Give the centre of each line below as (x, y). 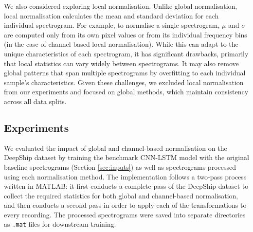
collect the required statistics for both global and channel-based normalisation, (121, 195)
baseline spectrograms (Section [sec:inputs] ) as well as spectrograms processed (120, 167)
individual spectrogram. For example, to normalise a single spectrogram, (112, 25)
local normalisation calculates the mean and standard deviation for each (111, 15)
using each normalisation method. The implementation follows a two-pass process (125, 176)
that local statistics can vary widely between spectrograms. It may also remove (121, 63)
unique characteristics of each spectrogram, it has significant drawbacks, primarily (126, 53)
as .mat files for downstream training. (60, 224)
